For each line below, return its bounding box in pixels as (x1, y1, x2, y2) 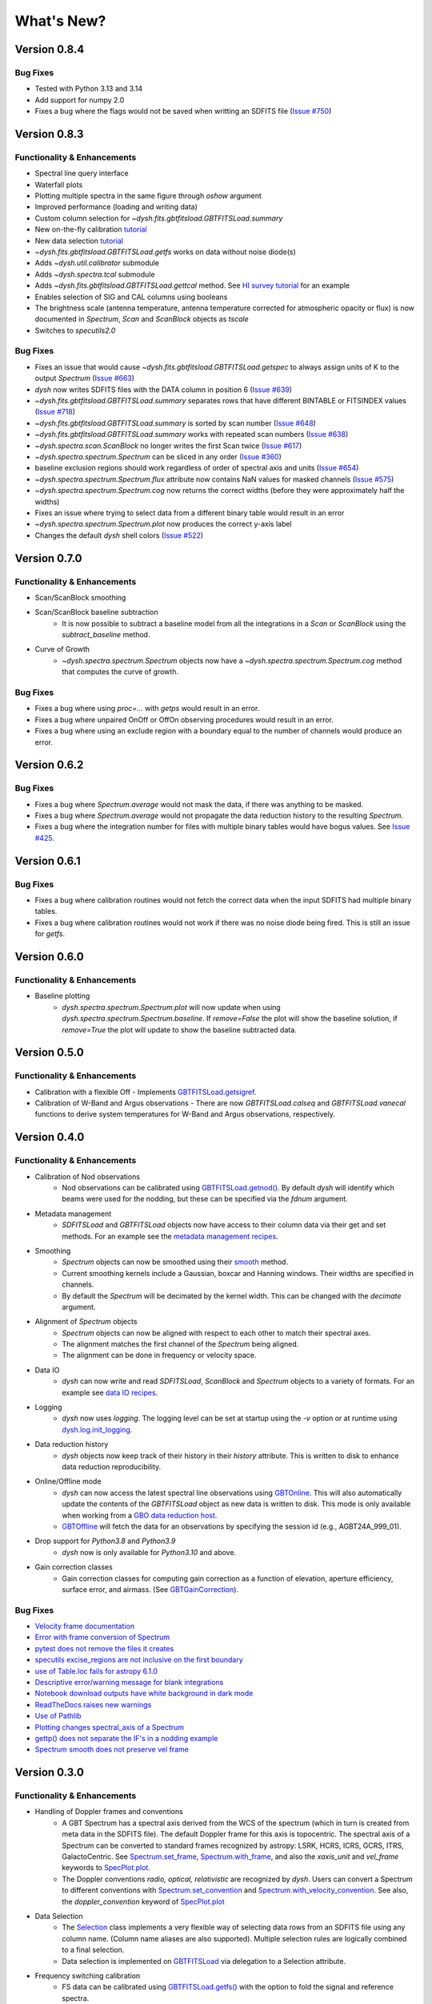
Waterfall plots (34, 180, 83, 189)
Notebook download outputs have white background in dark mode (34, 1688, 254, 1699)
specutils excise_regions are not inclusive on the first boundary (34, 1655, 243, 1665)
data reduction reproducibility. (62, 1461, 162, 1471)
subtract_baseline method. (62, 630, 150, 640)
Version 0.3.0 (14, 1766, 84, 1780)
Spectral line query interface (34, 168, 129, 178)
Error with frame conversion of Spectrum (34, 1632, 170, 1642)
